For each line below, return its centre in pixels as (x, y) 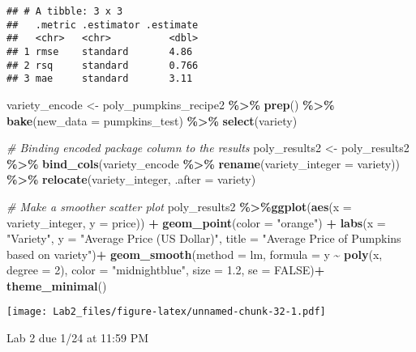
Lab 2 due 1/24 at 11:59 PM (77, 338)
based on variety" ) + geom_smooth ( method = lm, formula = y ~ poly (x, (195, 254)
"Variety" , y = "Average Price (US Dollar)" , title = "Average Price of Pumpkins (204, 238)
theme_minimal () (57, 285)
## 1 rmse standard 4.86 (100, 51)
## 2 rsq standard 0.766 (103, 65)
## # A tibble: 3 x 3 (65, 11)
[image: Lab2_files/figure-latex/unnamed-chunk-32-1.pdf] (166, 312)
